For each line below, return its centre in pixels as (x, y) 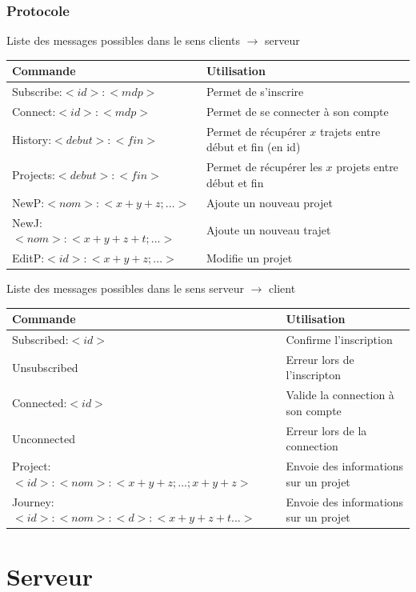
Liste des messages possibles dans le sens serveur (126, 288)
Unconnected (44, 438)
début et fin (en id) (253, 147)
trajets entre (350, 131)
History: (32, 139)
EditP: (28, 258)
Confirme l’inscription (339, 340)
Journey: (33, 501)
